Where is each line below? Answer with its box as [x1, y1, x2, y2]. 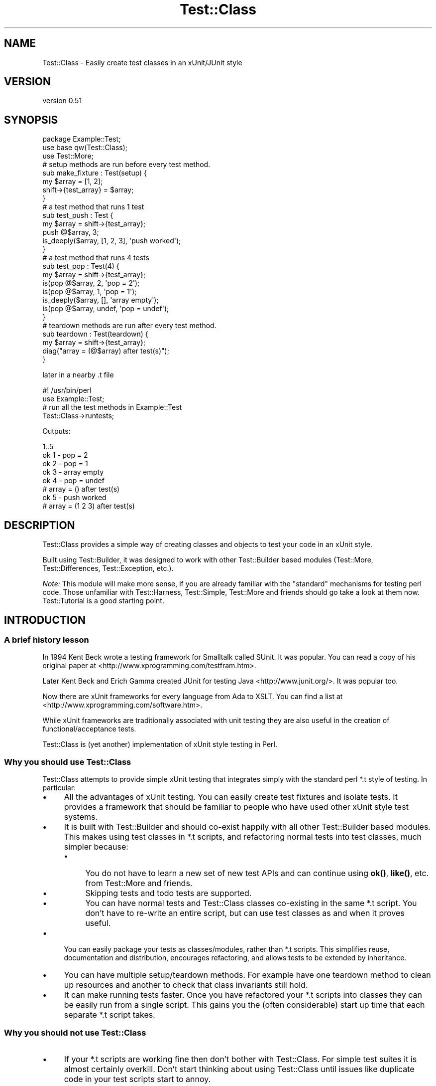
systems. [64, 812, 98, 822]
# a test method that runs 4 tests [42, 253, 149, 262]
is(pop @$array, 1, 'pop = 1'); [42, 287, 137, 296]
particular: [42, 783, 76, 792]
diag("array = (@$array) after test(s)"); [42, 347, 169, 356]
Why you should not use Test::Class [4, 1028, 146, 1038]
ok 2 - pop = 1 [42, 459, 88, 468]
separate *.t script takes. [64, 1010, 155, 1020]
